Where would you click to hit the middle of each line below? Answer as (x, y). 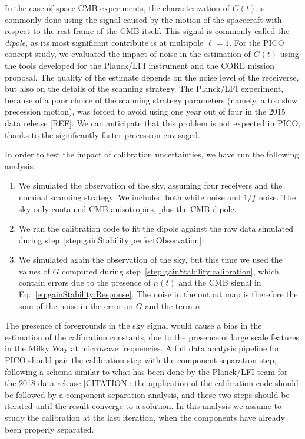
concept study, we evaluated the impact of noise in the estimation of (128, 54)
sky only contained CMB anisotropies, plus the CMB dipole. (127, 208)
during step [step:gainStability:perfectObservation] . (111, 239)
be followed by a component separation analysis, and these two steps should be (147, 394)
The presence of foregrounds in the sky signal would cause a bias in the (133, 325)
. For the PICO (257, 42)
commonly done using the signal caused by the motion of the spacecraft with (143, 19)
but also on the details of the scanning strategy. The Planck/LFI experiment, (144, 88)
